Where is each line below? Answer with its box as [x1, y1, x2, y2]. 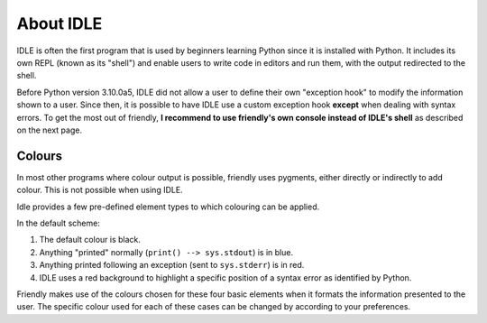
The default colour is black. [39, 235, 142, 245]
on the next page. [16, 125, 83, 135]
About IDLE [16, 14, 103, 33]
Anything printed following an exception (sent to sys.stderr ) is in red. [39, 260, 305, 271]
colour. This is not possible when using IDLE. [16, 185, 184, 196]
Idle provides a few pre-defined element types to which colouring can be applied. [16, 201, 320, 212]
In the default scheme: [16, 217, 101, 228]
